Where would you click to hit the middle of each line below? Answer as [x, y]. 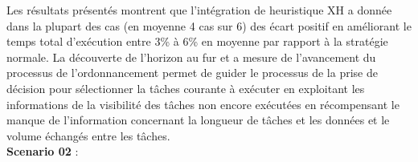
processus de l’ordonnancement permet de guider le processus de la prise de [192, 73]
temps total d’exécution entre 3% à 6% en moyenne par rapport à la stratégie [197, 41]
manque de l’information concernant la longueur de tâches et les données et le [198, 120]
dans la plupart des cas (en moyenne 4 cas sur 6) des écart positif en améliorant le [209, 25]
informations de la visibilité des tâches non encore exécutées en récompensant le [203, 104]
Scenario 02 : [43, 151]
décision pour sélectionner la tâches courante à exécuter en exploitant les [186, 88]
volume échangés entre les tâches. [88, 135]
